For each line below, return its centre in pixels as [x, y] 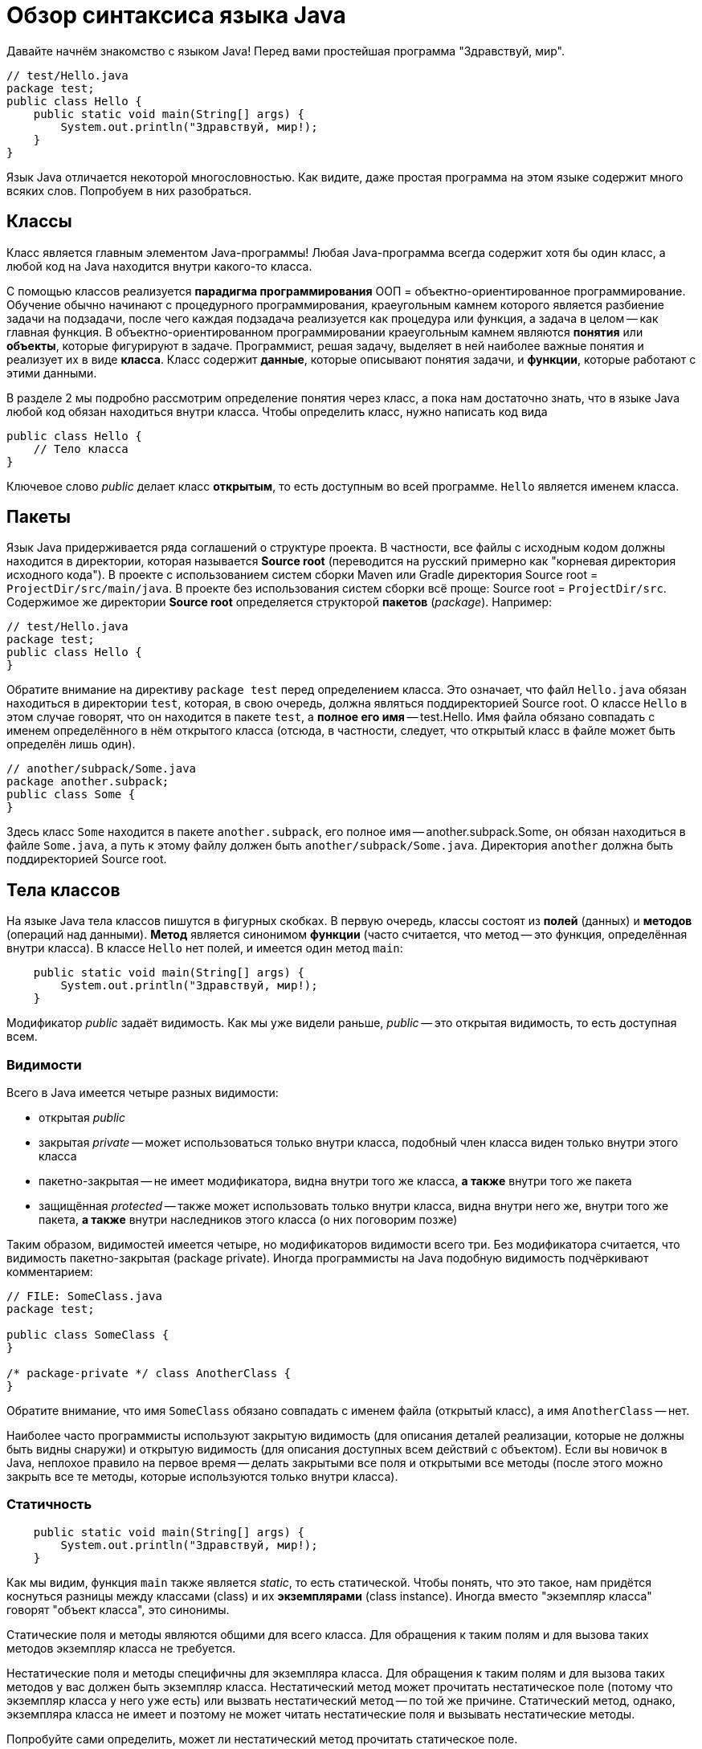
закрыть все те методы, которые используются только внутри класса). [202, 1477]
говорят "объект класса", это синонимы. [118, 1609]
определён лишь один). [71, 744]
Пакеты [39, 517]
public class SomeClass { [88, 1335]
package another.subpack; [88, 782]
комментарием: [50, 1272]
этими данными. [52, 373]
